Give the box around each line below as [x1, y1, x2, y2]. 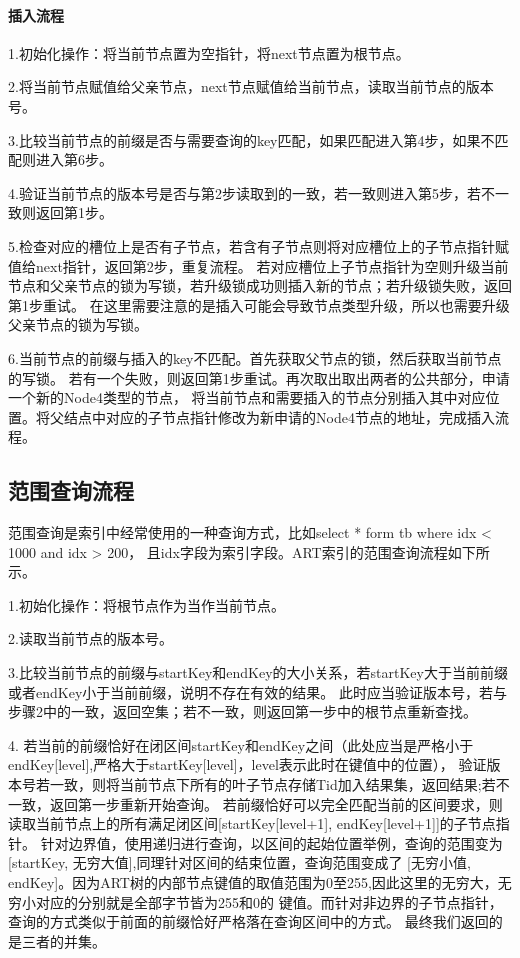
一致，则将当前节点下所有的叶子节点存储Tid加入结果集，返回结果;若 [49, 774, 496, 795]
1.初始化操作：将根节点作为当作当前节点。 [8, 594, 285, 615]
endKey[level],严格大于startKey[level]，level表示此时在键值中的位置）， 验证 [8, 754, 487, 775]
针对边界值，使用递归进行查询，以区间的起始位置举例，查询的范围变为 [40, 832, 503, 853]
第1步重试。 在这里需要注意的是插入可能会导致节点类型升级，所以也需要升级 [8, 294, 510, 315]
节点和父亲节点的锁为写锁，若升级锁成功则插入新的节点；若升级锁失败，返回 [8, 275, 512, 296]
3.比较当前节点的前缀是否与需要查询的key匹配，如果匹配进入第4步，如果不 [8, 129, 495, 150]
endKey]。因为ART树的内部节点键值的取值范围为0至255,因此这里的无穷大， [8, 872, 498, 892]
